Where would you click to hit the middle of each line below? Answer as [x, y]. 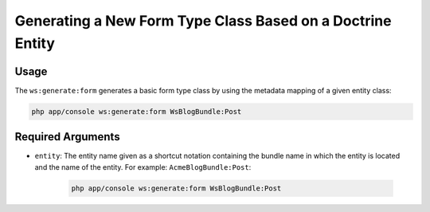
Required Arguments [67, 137]
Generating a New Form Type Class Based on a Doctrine [203, 21]
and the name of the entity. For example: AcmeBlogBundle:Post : [143, 167]
